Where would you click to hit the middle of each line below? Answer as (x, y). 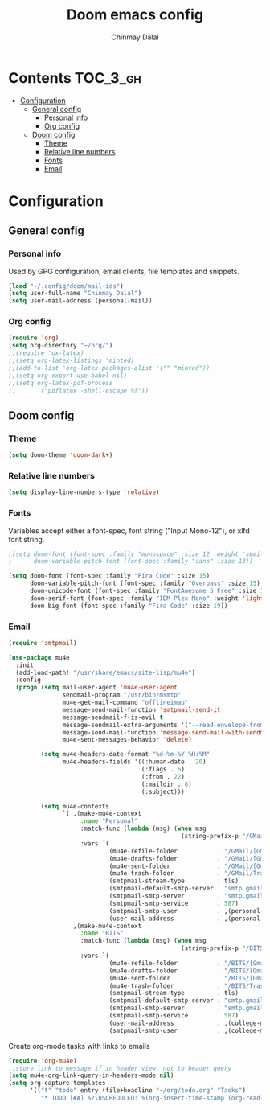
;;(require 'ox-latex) (46, 353)
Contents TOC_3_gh (75, 78)
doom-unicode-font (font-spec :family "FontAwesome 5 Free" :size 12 (148, 591)
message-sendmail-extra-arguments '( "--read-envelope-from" (165, 725)
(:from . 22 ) (163, 777)
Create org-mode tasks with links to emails (79, 1046)
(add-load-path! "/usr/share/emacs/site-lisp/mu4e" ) (106, 672)
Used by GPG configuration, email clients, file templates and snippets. (124, 271)
